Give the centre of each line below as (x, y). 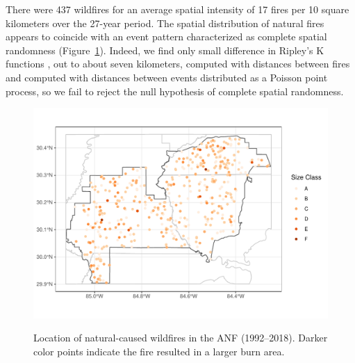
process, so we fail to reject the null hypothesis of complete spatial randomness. (175, 91)
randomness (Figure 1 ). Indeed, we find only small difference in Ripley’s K (165, 50)
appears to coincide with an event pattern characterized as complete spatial (166, 37)
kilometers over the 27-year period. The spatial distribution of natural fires (165, 23)
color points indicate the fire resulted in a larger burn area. (159, 352)
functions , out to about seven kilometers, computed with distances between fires (178, 64)
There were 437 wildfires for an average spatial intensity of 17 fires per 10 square (177, 9)
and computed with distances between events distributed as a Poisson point (167, 77)
